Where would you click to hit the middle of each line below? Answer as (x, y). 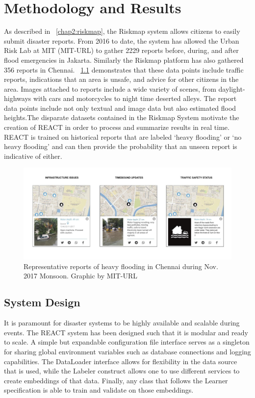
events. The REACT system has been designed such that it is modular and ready (126, 332)
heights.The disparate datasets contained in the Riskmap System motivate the (122, 117)
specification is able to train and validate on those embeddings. (99, 390)
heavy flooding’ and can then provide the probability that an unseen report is (121, 146)
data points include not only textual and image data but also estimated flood (120, 108)
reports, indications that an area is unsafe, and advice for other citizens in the (121, 79)
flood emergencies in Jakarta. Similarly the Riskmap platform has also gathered (124, 60)
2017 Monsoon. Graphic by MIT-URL (81, 276)
